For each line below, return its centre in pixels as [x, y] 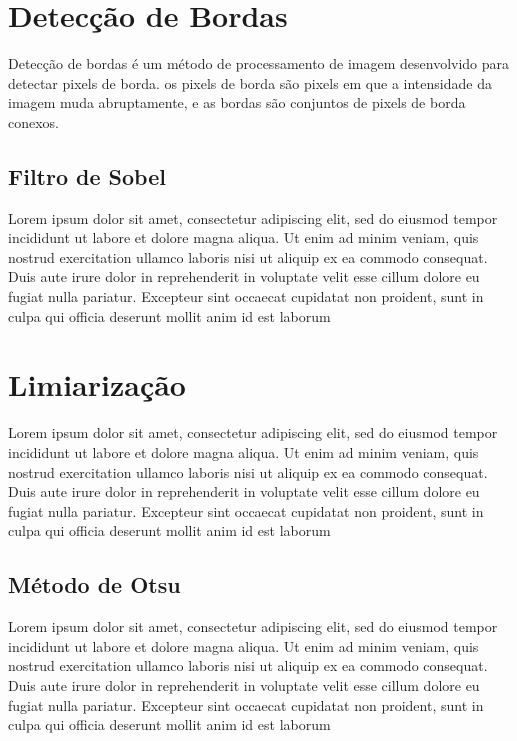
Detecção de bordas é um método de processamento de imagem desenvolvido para [259, 63]
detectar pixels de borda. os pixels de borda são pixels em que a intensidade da [250, 82]
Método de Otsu [94, 584]
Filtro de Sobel [87, 175]
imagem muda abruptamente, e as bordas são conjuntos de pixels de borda [237, 102]
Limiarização [97, 384]
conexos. [34, 121]
